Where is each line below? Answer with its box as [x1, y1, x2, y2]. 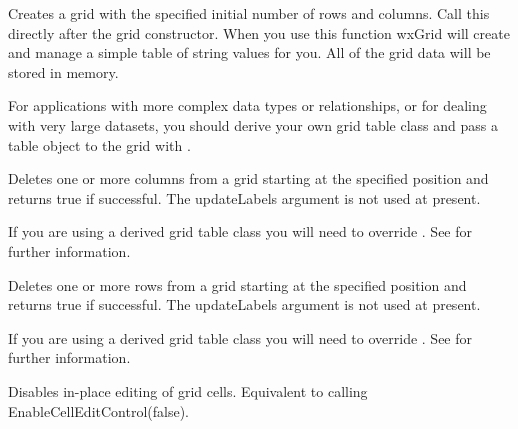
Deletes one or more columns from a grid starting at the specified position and [8, 168, 489, 189]
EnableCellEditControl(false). [8, 400, 189, 421]
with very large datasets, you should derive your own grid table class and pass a [8, 114, 498, 135]
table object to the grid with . [8, 134, 191, 155]
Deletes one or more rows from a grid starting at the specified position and [8, 274, 467, 295]
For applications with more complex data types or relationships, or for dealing [8, 95, 487, 116]
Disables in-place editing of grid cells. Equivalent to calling [8, 380, 368, 401]
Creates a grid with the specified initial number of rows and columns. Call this [8, 3, 490, 23]
